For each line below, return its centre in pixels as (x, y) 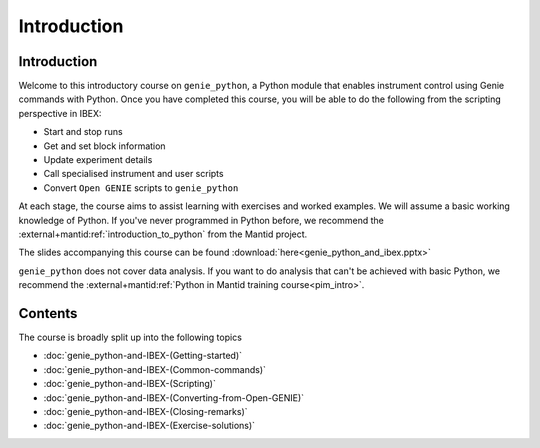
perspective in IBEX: (60, 113)
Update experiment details (98, 160)
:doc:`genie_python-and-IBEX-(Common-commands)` (155, 369)
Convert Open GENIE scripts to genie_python (141, 187)
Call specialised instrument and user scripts (133, 174)
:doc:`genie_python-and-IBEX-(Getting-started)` (143, 356)
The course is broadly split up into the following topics (130, 337)
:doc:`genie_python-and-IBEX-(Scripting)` (130, 384)
